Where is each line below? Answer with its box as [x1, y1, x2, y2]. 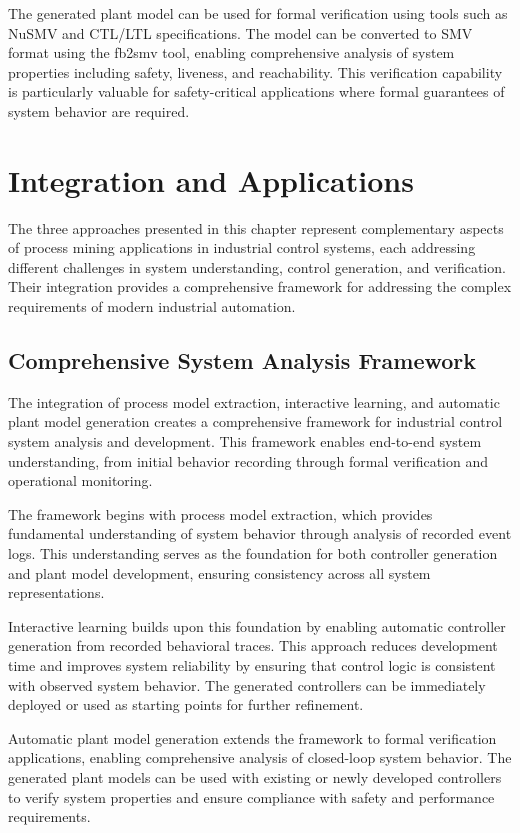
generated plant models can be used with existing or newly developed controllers [8, 766, 502, 787]
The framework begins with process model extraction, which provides [8, 503, 433, 524]
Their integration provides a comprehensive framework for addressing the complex [8, 276, 512, 297]
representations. [8, 582, 105, 603]
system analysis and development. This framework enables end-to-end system [8, 431, 482, 452]
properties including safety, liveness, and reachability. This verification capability [8, 61, 503, 82]
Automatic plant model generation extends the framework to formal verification [8, 727, 497, 748]
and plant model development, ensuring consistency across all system [8, 562, 431, 583]
